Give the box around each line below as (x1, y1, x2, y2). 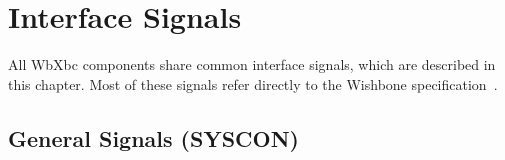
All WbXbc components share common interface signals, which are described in (8, 54, 496, 75)
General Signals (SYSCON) (8, 122, 299, 153)
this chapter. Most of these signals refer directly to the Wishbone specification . (8, 73, 498, 94)
